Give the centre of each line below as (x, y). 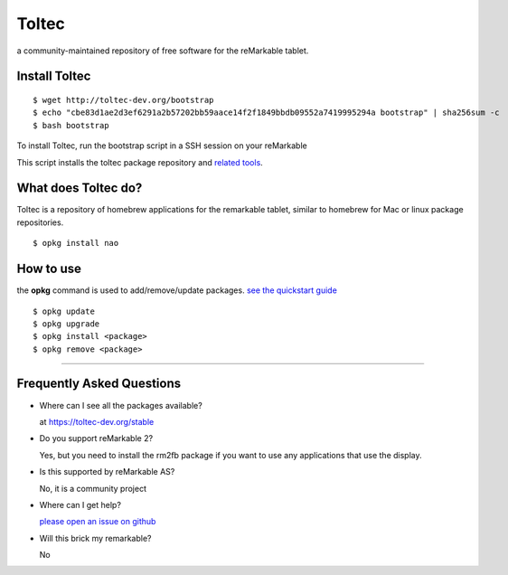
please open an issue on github (98, 522)
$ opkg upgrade (66, 324)
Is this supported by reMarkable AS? (107, 472)
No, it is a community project (93, 488)
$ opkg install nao (76, 243)
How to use (49, 269)
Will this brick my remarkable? (95, 538)
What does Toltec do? (80, 189)
